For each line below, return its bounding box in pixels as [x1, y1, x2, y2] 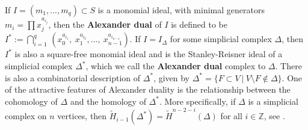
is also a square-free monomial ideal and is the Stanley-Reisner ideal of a [14, 48, 283, 60]
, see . [263, 110, 285, 122]
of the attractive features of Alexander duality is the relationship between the [5, 83, 291, 96]
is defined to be [171, 18, 228, 31]
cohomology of [5, 94, 58, 107]
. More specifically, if [159, 94, 236, 107]
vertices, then [57, 110, 107, 122]
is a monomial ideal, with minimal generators [97, 4, 265, 16]
